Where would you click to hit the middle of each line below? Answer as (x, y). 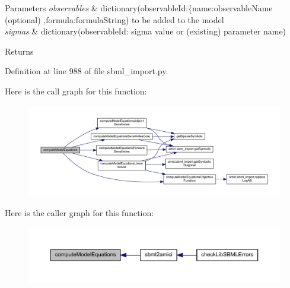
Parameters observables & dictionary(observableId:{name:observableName (139, 8)
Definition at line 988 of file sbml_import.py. (87, 71)
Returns (19, 51)
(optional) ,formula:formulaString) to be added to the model (114, 19)
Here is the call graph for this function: (76, 91)
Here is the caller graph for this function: (79, 213)
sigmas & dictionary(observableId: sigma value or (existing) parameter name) (146, 31)
